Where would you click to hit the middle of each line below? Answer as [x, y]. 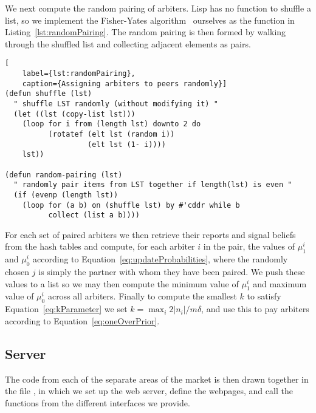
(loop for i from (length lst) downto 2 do [112, 124]
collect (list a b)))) [94, 215]
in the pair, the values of [249, 246]
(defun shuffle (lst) [49, 94]
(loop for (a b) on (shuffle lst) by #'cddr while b [131, 205]
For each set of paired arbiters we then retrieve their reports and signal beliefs [150, 234]
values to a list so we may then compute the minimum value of [122, 283]
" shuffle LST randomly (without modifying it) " [116, 104]
